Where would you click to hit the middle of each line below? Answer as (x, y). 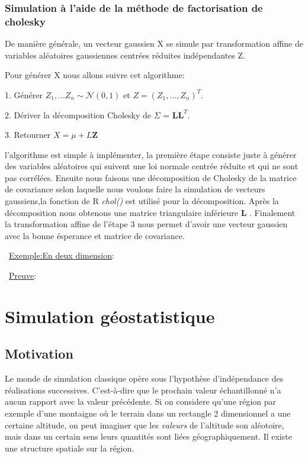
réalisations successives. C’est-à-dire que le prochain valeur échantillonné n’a (143, 390)
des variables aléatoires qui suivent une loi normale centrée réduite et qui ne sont (152, 166)
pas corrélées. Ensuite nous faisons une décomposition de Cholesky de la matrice (151, 177)
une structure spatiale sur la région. (70, 448)
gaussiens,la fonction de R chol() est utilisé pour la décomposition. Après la (142, 201)
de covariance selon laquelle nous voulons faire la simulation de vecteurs (135, 189)
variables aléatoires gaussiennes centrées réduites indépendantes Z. (125, 55)
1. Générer (24, 94)
